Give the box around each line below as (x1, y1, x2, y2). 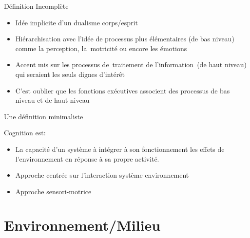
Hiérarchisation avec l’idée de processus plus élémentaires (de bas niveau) (15, 34, 234, 44)
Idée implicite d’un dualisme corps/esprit (15, 17, 138, 27)
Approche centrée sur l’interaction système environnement (15, 170, 189, 180)
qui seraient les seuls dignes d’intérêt (15, 69, 125, 79)
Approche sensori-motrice (15, 186, 92, 196)
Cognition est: (4, 128, 46, 138)
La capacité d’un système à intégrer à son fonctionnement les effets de (15, 144, 225, 154)
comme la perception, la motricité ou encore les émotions (15, 43, 187, 53)
